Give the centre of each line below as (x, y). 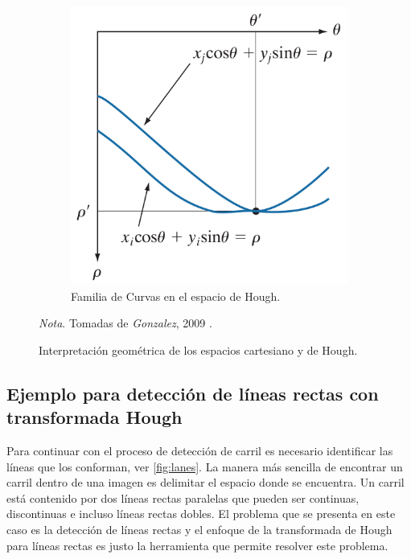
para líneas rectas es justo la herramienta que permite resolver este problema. (197, 545)
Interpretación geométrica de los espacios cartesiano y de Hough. (198, 349)
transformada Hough (95, 417)
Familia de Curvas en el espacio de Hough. (176, 296)
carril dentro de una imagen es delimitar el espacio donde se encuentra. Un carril (205, 482)
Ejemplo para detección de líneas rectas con (193, 393)
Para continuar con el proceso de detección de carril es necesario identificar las (200, 450)
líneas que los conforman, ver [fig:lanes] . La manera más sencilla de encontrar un (205, 466)
